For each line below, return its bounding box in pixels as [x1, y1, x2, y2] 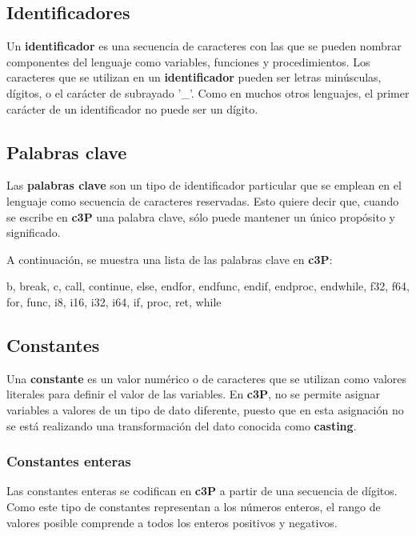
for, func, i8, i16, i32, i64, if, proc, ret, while [6, 293, 222, 310]
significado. [6, 224, 61, 241]
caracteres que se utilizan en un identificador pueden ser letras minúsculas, [6, 69, 382, 86]
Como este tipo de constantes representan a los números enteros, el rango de [6, 498, 381, 514]
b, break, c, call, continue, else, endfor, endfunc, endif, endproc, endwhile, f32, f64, [6, 278, 410, 294]
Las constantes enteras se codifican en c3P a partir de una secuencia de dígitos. [6, 482, 398, 499]
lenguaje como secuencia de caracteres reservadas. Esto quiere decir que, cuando [6, 192, 399, 209]
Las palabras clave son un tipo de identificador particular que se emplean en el [6, 177, 402, 194]
